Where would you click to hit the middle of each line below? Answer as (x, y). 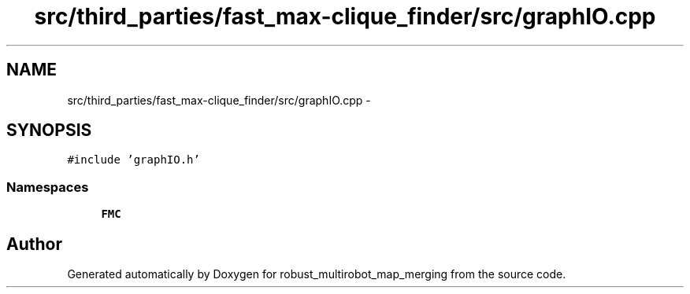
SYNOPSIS (49, 130)
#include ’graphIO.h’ (134, 160)
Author (34, 244)
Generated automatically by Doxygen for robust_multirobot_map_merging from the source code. (317, 274)
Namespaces (48, 187)
